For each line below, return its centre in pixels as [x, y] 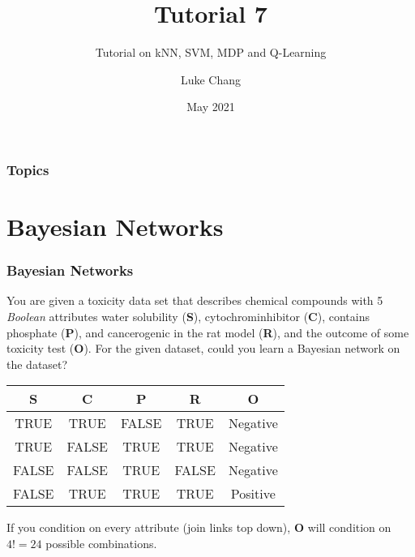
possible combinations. [101, 543]
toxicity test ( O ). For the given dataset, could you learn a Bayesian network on [203, 348]
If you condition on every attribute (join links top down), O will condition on [199, 527]
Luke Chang [211, 79]
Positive [253, 494]
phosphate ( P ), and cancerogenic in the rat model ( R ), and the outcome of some [208, 332]
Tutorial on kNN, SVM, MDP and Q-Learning [211, 52]
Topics [28, 169]
